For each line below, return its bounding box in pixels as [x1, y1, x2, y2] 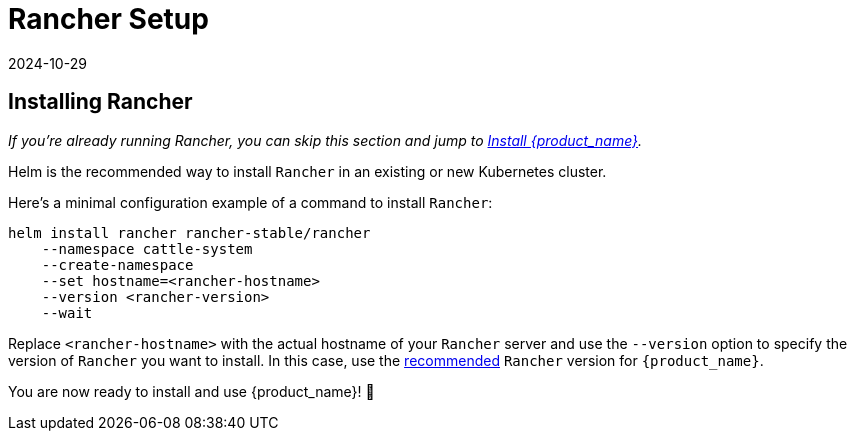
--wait [41, 304, 93, 321]
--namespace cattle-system [41, 240, 253, 257]
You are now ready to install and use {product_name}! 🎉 [8, 382, 375, 400]
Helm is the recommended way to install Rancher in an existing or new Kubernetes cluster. [8, 162, 607, 180]
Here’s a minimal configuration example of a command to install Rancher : [8, 193, 493, 211]
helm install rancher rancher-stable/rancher [8, 224, 371, 241]
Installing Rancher [8, 89, 193, 115]
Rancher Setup [8, 2, 209, 36]
